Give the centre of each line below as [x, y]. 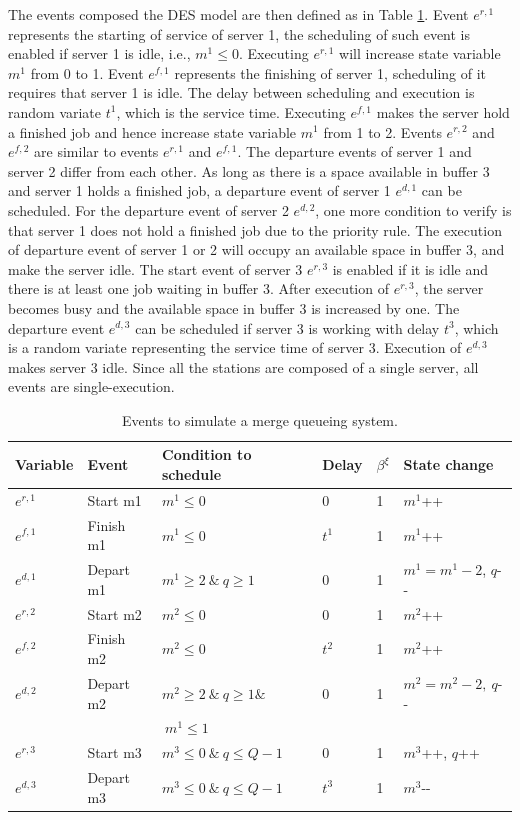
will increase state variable [420, 53]
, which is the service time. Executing [231, 111]
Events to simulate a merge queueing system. [260, 419]
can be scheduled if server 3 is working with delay [287, 327]
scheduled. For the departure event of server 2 [148, 209]
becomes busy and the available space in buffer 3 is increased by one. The [234, 307]
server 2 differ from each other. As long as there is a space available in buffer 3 [249, 170]
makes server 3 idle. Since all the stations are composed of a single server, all [243, 366]
